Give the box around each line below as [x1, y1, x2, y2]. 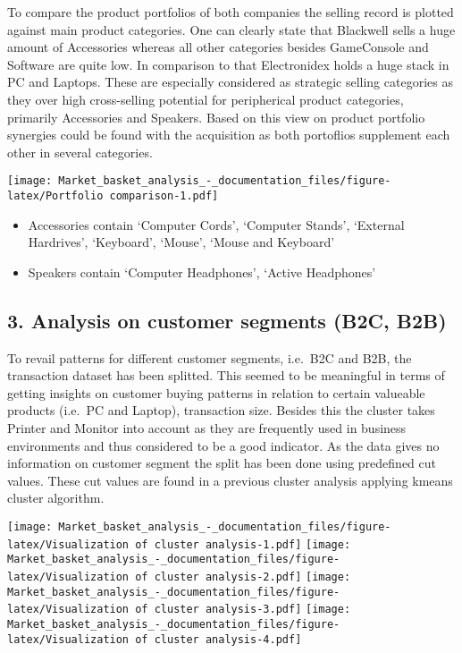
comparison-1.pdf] [109, 190, 219, 202]
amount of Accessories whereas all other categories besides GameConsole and [7, 38, 429, 56]
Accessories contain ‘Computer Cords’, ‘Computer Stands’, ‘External [28, 215, 405, 233]
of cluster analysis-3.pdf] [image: [135, 603, 351, 616]
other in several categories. [7, 142, 153, 161]
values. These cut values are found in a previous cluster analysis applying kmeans [7, 471, 453, 489]
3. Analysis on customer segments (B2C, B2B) [7, 306, 447, 334]
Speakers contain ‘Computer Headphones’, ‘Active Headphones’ [28, 262, 376, 281]
